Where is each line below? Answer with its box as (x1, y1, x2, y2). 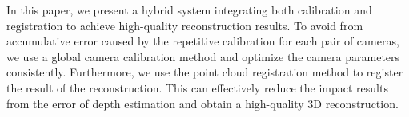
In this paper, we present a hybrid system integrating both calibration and (6, 2, 372, 18)
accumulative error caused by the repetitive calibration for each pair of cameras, (6, 33, 399, 49)
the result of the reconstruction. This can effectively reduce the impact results (6, 79, 388, 96)
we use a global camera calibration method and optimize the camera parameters (6, 48, 400, 64)
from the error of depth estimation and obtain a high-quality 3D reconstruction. (6, 95, 399, 111)
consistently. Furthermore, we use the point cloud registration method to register (6, 64, 403, 80)
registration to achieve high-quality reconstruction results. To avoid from (6, 17, 363, 33)
